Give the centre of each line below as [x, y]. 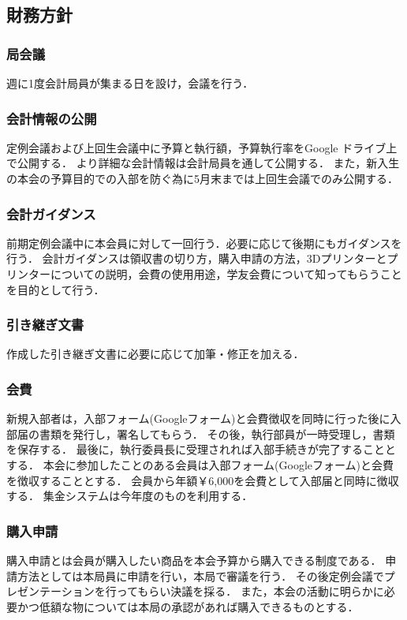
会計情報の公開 [52, 118]
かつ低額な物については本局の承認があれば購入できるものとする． [188, 606]
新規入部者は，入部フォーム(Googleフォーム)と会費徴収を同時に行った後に [198, 418]
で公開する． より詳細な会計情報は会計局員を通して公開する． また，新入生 [203, 163]
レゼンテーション [50, 591]
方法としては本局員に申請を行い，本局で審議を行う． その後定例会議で [200, 575]
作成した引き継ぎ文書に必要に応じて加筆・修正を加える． [155, 354]
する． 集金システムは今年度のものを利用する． [130, 496]
